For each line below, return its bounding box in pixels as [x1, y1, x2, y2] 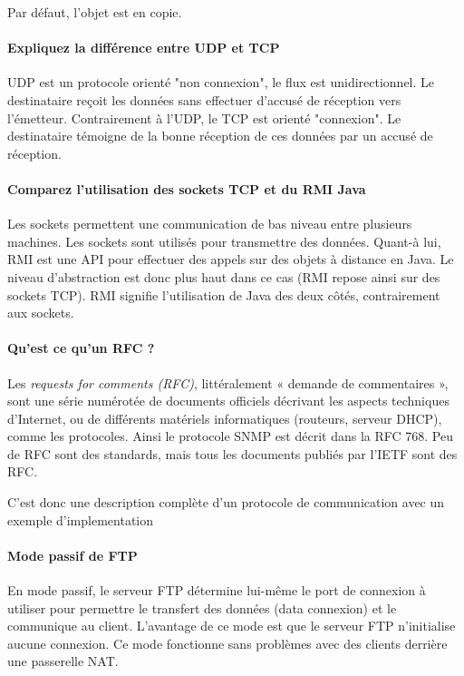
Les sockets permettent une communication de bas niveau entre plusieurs [7, 214, 412, 233]
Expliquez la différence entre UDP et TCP [7, 38, 280, 57]
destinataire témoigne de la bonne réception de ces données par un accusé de [7, 126, 433, 145]
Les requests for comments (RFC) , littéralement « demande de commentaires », [7, 373, 449, 392]
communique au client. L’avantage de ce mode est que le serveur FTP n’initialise [7, 616, 456, 635]
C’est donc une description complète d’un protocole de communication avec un [7, 493, 445, 512]
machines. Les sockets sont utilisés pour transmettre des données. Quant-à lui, [7, 231, 441, 250]
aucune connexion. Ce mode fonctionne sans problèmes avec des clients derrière [7, 633, 448, 652]
